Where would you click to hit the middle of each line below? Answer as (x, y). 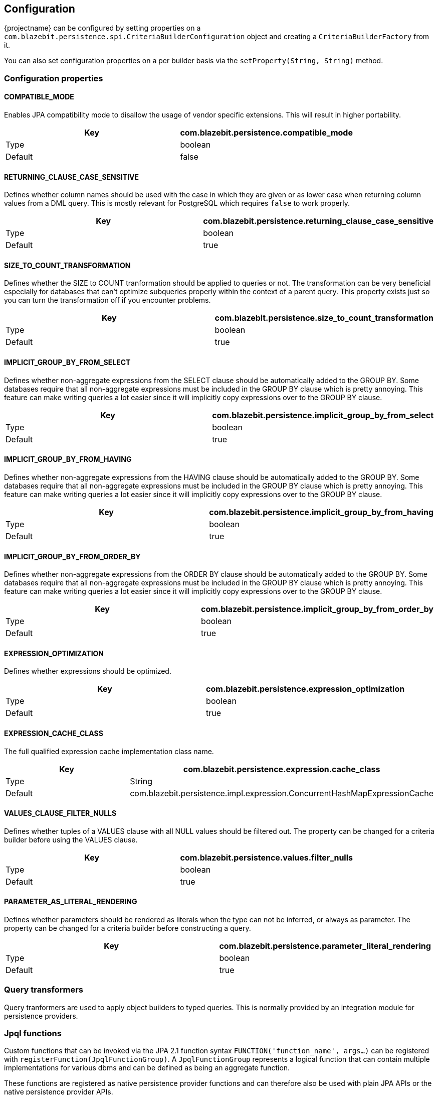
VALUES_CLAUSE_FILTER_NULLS (60, 813)
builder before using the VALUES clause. (71, 839)
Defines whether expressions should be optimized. (88, 671)
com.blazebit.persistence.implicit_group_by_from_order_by (317, 609)
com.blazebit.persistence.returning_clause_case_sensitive (318, 221)
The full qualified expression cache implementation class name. (109, 751)
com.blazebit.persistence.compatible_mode (266, 133)
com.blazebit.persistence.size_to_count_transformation (324, 318)
